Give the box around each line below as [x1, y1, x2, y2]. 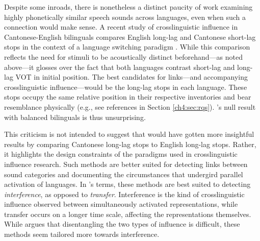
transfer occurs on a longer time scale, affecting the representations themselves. [4, 208, 251, 219]
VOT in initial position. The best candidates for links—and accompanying [15, 71, 248, 82]
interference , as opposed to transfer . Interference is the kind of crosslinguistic [4, 188, 245, 199]
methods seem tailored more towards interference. [4, 229, 160, 239]
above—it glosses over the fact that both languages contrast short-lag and [4, 61, 235, 72]
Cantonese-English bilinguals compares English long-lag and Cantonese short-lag [4, 31, 256, 42]
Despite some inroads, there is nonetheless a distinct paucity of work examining [4, 2, 253, 12]
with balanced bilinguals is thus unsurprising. [4, 111, 146, 122]
